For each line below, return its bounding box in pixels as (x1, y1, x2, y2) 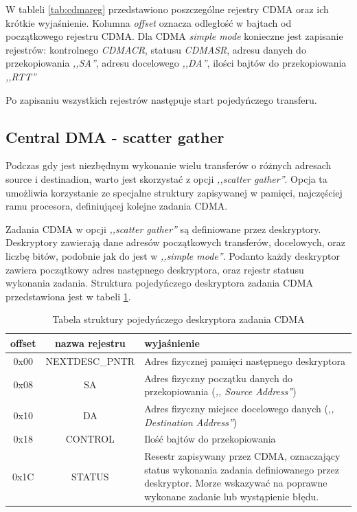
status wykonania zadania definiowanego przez (144, 462, 339, 476)
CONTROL (65, 432, 115, 446)
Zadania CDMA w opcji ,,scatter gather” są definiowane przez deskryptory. (5, 221, 321, 236)
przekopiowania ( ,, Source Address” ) (144, 384, 297, 399)
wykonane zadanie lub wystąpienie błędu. (144, 489, 319, 504)
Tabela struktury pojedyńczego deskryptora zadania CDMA (52, 312, 305, 326)
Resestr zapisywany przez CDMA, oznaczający (144, 449, 341, 463)
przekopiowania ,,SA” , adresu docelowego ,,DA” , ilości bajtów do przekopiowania (5, 56, 347, 70)
